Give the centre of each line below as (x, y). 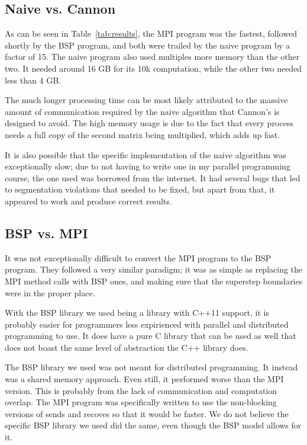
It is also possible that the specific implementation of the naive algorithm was (146, 154)
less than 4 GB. (33, 80)
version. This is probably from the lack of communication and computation (141, 390)
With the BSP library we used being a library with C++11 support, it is (137, 313)
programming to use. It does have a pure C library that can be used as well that (151, 336)
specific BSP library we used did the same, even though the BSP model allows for (153, 425)
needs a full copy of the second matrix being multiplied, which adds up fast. (143, 134)
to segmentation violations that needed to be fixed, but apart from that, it (140, 189)
